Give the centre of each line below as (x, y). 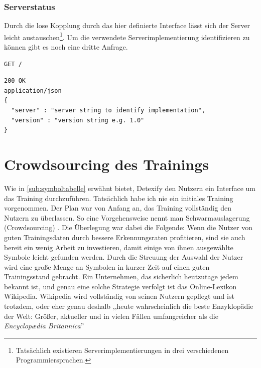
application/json (33, 90)
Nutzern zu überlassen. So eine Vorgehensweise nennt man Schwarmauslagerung (127, 217)
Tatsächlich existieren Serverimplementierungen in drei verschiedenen (122, 350)
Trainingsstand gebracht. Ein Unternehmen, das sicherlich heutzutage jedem (121, 277)
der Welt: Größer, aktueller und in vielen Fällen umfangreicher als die (111, 316)
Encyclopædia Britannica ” (44, 326)
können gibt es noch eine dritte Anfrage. (66, 47)
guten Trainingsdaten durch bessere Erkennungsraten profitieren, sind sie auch (125, 237)
